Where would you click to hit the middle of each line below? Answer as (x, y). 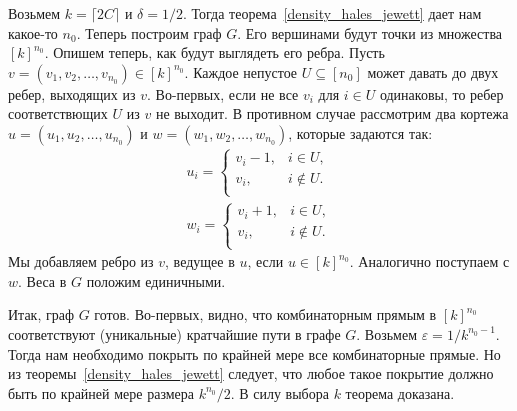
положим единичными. (156, 280)
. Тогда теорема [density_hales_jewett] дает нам (332, 13)
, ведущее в (200, 261)
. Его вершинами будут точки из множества (370, 32)
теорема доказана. (400, 392)
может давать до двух (433, 71)
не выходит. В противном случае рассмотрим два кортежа (332, 113)
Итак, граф (41, 314)
